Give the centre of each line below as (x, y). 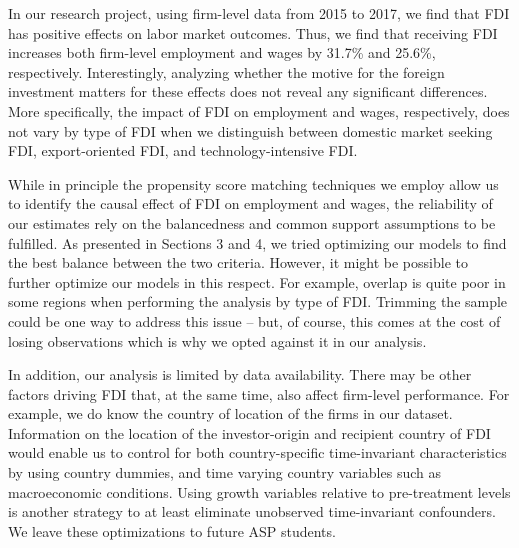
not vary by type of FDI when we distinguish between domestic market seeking (250, 130)
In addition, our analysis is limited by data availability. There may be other (240, 374)
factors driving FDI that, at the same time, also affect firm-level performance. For (259, 393)
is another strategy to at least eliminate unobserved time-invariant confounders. (252, 511)
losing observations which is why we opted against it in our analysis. (217, 340)
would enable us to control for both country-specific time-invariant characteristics (257, 452)
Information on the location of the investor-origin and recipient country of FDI (249, 432)
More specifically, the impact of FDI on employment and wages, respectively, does (259, 110)
